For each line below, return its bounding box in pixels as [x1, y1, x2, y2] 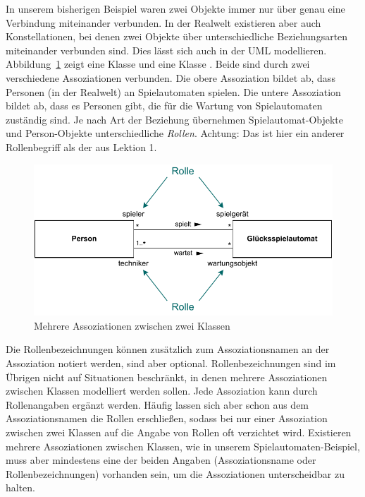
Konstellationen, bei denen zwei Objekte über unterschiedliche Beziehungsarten [6, 29, 348, 44]
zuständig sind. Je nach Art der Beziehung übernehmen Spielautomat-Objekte [6, 112, 344, 126]
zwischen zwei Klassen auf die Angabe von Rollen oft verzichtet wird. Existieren [6, 424, 352, 439]
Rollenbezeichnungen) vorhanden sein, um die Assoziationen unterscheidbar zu [6, 466, 345, 481]
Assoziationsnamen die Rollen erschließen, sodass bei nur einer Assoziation [6, 411, 328, 426]
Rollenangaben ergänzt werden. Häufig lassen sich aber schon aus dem [6, 397, 309, 412]
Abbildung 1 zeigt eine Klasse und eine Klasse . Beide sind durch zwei [6, 56, 310, 71]
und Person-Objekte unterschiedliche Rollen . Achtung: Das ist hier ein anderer [6, 126, 345, 140]
